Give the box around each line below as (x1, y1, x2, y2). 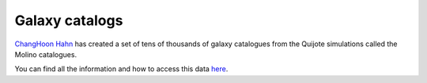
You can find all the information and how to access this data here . (14, 64, 229, 74)
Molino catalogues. (14, 49, 77, 59)
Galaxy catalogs (14, 12, 123, 29)
